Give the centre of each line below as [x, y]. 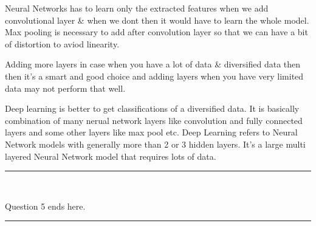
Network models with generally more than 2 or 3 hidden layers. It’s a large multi [155, 144]
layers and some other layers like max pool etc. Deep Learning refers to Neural [151, 132]
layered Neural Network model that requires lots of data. [111, 156]
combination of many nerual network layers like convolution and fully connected [154, 120]
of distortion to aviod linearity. [62, 43]
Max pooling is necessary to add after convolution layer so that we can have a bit [156, 32]
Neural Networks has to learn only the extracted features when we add [137, 8]
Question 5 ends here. [45, 206]
